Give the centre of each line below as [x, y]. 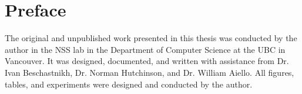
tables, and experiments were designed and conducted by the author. [129, 84]
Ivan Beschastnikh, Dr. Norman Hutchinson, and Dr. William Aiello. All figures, [150, 72]
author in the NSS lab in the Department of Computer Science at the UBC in [145, 49]
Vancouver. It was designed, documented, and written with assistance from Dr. [147, 61]
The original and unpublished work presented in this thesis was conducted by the [151, 38]
